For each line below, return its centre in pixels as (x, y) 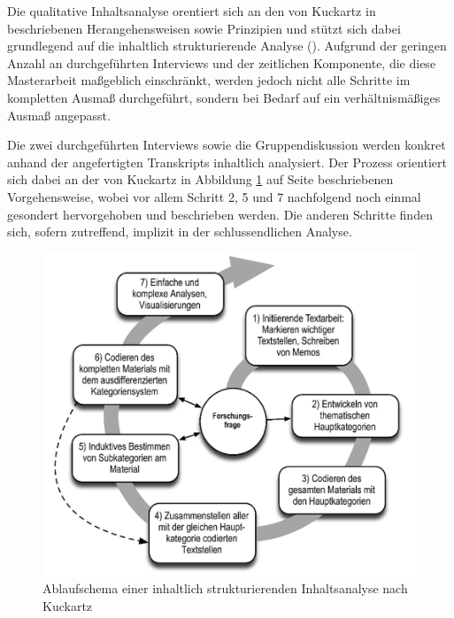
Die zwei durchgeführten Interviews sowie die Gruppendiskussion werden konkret (227, 145)
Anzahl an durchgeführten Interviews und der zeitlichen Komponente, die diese (222, 62)
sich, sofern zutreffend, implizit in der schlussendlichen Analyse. (180, 232)
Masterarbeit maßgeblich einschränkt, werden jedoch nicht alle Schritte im (209, 80)
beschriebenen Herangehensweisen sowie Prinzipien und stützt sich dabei (204, 28)
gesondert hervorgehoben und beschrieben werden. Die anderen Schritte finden (220, 214)
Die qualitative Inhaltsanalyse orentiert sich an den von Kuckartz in (192, 11)
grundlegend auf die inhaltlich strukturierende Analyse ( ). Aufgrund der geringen (227, 46)
